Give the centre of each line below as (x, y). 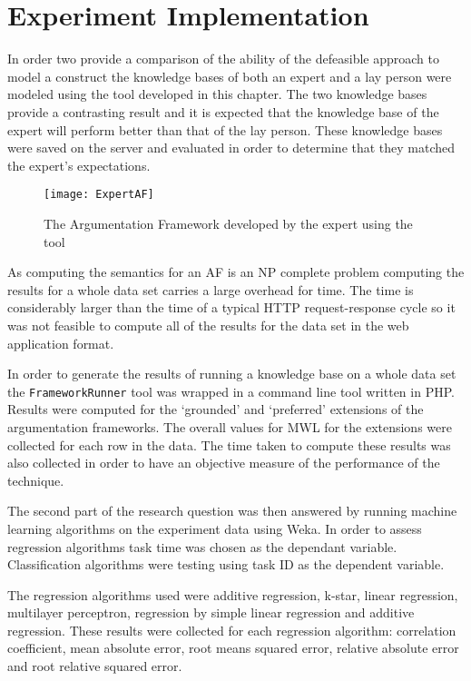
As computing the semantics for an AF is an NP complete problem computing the (236, 272)
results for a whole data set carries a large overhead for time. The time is (211, 289)
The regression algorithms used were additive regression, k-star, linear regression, (233, 594)
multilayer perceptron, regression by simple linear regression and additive (211, 612)
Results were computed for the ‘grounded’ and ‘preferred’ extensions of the (216, 409)
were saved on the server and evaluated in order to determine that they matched (231, 148)
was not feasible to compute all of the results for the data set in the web (208, 325)
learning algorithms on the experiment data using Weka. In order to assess (215, 528)
